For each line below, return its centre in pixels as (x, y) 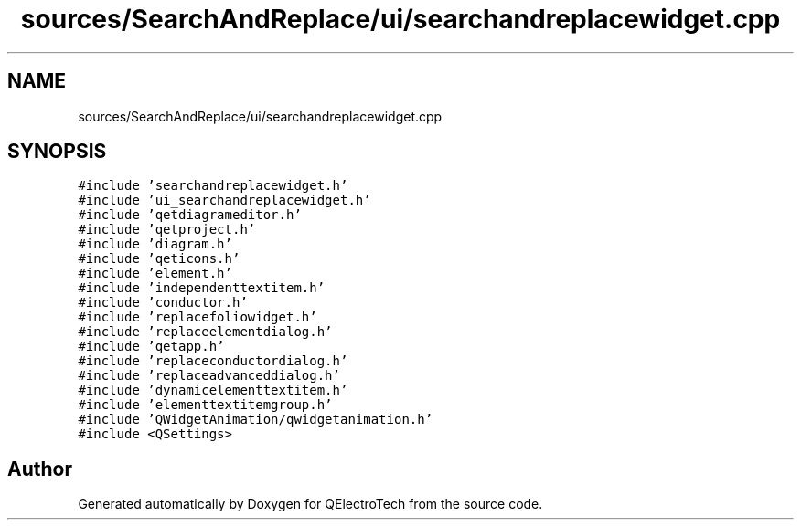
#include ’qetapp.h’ (151, 347)
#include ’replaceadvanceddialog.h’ (209, 376)
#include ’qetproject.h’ (167, 230)
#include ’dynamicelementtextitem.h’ (213, 390)
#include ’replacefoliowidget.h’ (198, 317)
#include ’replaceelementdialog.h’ (205, 332)
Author (40, 469)
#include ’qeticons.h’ (159, 259)
